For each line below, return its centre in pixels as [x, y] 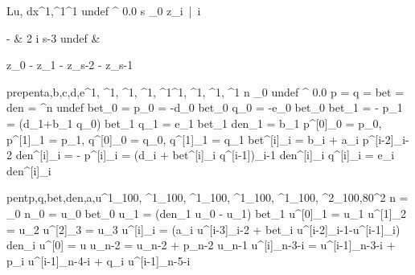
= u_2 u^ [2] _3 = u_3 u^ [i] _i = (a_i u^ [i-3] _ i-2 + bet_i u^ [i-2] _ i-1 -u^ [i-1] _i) [203, 229]
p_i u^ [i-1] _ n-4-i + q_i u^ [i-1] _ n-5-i [99, 260]
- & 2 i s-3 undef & [53, 37]
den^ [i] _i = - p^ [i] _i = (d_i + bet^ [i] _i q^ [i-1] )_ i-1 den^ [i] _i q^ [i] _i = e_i [205, 155]
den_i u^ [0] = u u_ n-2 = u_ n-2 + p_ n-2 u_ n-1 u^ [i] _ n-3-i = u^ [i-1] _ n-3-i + [201, 245]
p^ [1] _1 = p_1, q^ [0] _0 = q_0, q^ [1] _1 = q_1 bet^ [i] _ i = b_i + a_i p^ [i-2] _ [205, 139]
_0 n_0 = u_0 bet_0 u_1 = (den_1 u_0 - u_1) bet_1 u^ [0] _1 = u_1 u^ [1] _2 [207, 213]
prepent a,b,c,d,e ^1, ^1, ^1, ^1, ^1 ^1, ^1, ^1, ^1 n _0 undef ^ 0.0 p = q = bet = [205, 91]
